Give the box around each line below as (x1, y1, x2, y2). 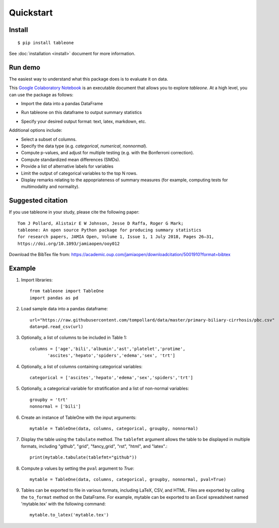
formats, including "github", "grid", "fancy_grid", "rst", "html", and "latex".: (21, 443, 168, 449)
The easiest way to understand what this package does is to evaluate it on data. (9, 76, 168, 82)
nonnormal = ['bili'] (30, 404, 81, 409)
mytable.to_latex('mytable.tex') (30, 512, 109, 518)
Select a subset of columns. (21, 136, 77, 142)
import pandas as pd (30, 295, 78, 301)
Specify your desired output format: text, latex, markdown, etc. (21, 118, 146, 124)
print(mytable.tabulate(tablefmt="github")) (30, 455, 138, 460)
